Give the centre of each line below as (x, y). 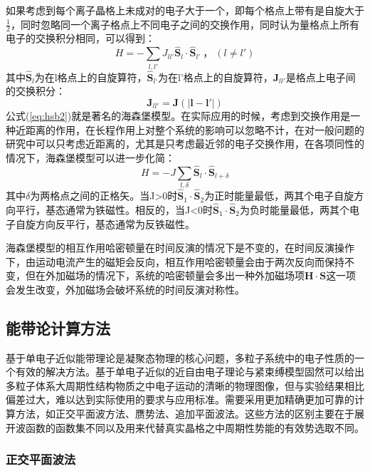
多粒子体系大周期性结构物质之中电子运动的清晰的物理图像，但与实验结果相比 (185, 385)
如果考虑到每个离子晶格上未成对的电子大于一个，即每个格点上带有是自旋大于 (185, 10)
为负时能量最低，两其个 (294, 209)
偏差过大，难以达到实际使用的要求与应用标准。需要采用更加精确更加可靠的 (180, 399)
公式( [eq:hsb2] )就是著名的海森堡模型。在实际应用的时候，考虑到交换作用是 (178, 115)
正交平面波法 (41, 459)
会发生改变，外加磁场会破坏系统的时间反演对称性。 (125, 289)
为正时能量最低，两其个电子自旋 (279, 196)
